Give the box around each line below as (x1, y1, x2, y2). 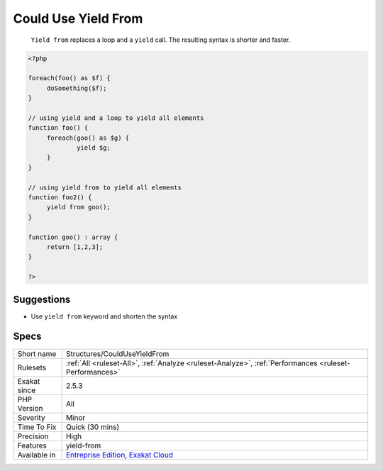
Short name (17, 348, 57, 358)
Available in (17, 450, 56, 460)
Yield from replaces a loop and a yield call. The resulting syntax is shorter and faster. (30, 35, 291, 44)
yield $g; (77, 144, 111, 152)
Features (17, 440, 48, 450)
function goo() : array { (28, 233, 118, 241)
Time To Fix (17, 422, 57, 432)
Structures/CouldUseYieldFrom (65, 348, 170, 358)
